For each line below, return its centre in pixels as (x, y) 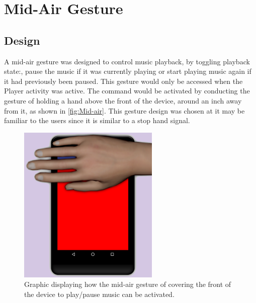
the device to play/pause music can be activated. (99, 294)
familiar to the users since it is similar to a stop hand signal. (97, 120)
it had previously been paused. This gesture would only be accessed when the (123, 81)
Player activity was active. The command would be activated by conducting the (127, 91)
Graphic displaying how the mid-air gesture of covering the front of (128, 284)
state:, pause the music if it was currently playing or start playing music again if (128, 71)
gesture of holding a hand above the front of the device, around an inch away (123, 100)
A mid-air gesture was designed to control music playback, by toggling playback (127, 61)
